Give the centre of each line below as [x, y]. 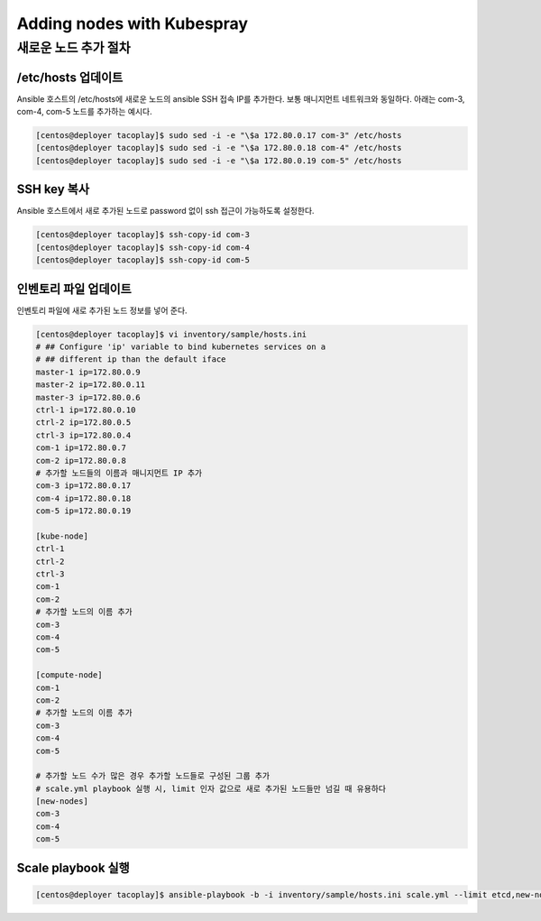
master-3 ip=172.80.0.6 [88, 397]
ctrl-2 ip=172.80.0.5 [83, 423]
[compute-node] [69, 675]
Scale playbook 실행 [73, 867]
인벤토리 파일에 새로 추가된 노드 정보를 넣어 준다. [102, 310]
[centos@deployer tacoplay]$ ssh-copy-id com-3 [142, 235]
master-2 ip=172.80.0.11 [91, 385]
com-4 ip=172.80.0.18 [83, 498]
